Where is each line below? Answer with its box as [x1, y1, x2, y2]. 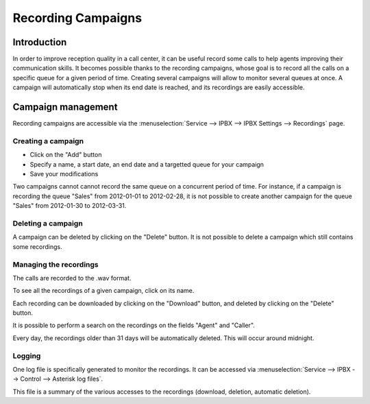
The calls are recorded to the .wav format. [12, 274, 132, 282]
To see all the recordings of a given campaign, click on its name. [12, 287, 195, 295]
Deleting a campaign [12, 219, 84, 228]
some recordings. [12, 242, 63, 250]
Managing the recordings [12, 259, 99, 269]
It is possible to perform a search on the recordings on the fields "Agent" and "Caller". [12, 321, 255, 329]
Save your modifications [29, 170, 99, 178]
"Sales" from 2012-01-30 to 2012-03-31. [12, 202, 127, 210]
